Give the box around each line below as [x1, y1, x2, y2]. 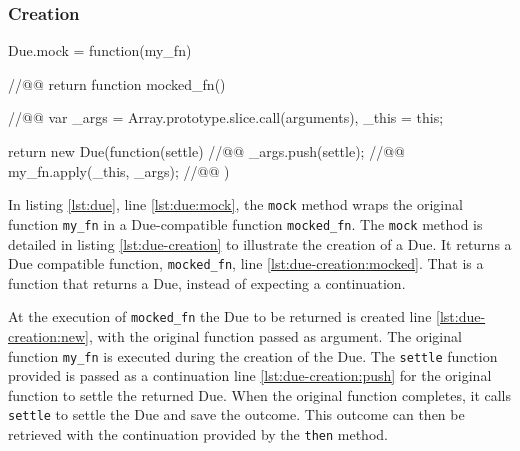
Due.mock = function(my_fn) [8, 40, 192, 61]
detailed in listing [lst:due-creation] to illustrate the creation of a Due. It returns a [8, 233, 512, 254]
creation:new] [8, 326, 89, 346]
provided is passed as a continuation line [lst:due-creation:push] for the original [8, 365, 492, 386]
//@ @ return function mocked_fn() [8, 73, 226, 94]
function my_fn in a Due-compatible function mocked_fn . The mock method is [8, 213, 483, 234]
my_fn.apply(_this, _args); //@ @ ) [8, 160, 230, 181]
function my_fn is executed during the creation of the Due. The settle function [8, 345, 498, 366]
